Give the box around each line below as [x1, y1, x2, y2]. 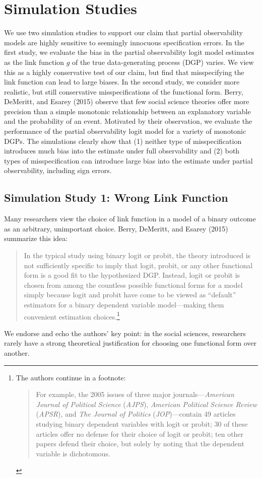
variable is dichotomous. [36, 448, 110, 458]
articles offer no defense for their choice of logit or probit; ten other [36, 428, 244, 439]
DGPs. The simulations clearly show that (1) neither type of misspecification [4, 135, 242, 146]
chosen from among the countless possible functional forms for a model [24, 279, 243, 290]
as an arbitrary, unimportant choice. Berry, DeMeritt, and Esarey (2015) [4, 223, 228, 233]
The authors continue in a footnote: [16, 372, 126, 382]
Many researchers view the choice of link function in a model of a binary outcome [4, 213, 256, 224]
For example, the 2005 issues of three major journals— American [36, 389, 234, 400]
